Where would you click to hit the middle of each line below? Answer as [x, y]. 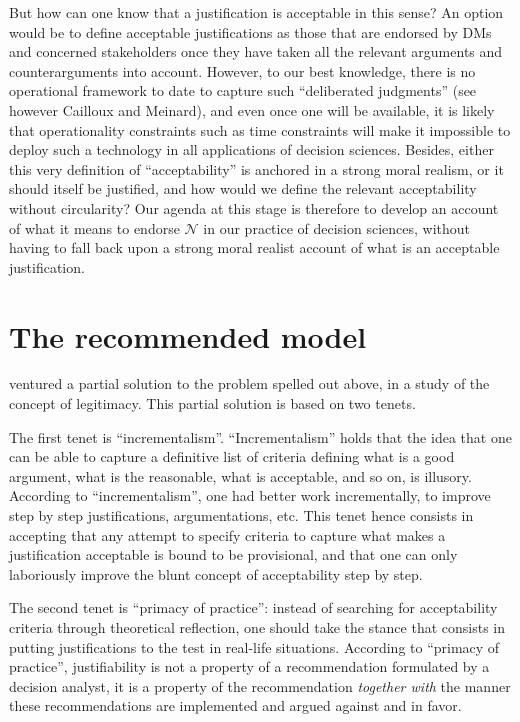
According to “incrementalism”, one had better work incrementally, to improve [250, 495]
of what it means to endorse [94, 227]
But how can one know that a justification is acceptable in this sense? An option [256, 12]
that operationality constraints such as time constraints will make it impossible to [260, 129]
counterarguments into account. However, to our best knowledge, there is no [242, 70]
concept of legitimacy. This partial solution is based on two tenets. [212, 403]
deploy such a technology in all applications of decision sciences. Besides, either [251, 149]
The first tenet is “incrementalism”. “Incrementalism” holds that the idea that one [260, 436]
